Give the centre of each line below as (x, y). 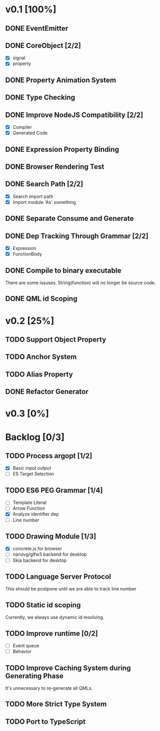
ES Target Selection (33, 474)
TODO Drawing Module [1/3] (51, 536)
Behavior (22, 652)
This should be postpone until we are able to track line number (71, 589)
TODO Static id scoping (43, 605)
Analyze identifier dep (36, 514)
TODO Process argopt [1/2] (49, 456)
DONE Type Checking (40, 97)
